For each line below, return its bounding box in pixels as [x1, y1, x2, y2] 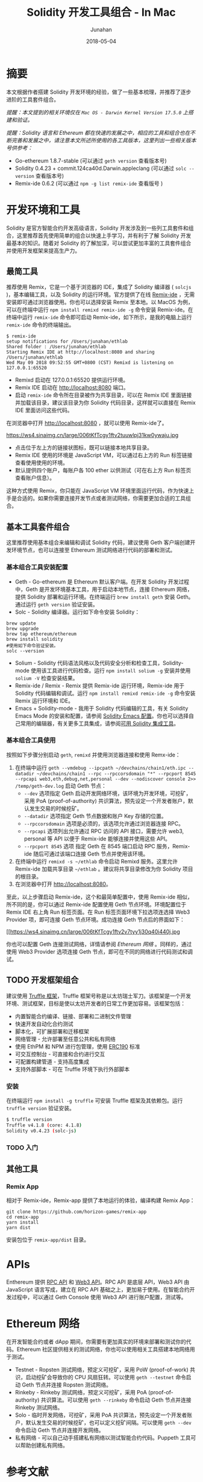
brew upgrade [6, 625, 39, 632]
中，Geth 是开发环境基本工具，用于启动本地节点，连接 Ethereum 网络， [14, 585, 193, 593]
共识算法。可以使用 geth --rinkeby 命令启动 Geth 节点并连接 [40, 1396, 192, 1403]
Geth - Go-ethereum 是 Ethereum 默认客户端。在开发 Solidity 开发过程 [14, 578, 190, 585]
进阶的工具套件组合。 [6, 96, 59, 103]
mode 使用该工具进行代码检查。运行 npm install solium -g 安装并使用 [14, 666, 191, 674]
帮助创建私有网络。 [20, 1441, 68, 1449]
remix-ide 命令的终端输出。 [6, 321, 75, 328]
